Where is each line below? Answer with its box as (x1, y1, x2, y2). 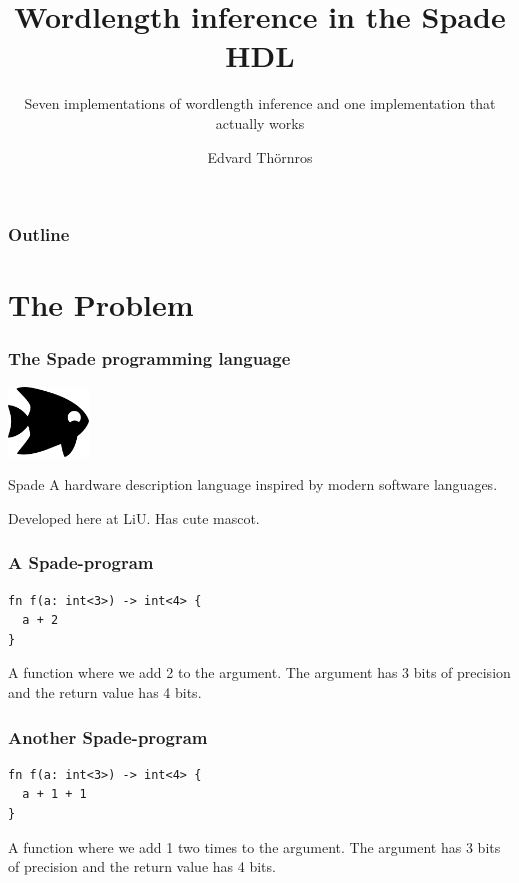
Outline (8, 222, 70, 247)
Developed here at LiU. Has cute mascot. (8, 507, 260, 528)
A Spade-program (8, 550, 154, 575)
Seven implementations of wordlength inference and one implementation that (24, 93, 496, 114)
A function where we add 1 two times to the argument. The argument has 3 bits (8, 836, 501, 857)
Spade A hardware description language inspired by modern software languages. (8, 474, 498, 495)
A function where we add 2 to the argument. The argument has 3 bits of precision (8, 662, 511, 683)
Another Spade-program (8, 724, 208, 749)
